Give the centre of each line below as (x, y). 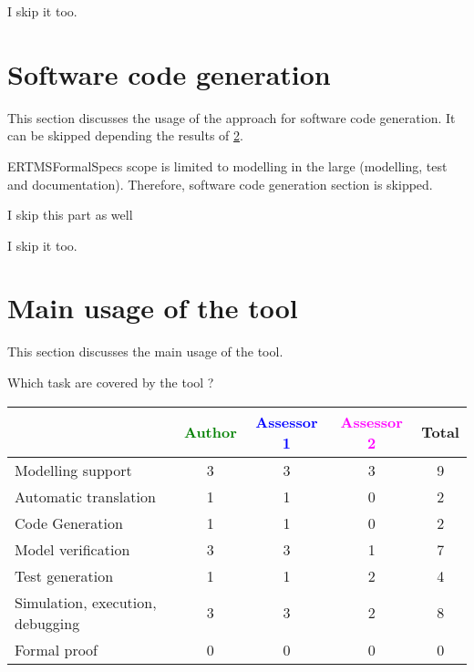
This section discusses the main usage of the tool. (145, 352)
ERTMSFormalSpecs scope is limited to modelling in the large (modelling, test (227, 165)
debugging (47, 623)
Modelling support (73, 470)
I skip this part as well (70, 215)
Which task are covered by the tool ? (111, 382)
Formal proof (57, 649)
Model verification (72, 549)
